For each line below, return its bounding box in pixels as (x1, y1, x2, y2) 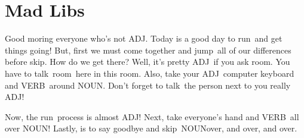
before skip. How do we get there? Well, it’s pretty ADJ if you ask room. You (5, 55, 290, 68)
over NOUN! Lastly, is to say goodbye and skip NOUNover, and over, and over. (5, 122, 297, 134)
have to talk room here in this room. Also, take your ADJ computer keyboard (5, 67, 294, 79)
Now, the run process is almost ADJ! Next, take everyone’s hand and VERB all (5, 110, 299, 123)
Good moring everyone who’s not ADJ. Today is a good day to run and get (5, 32, 282, 45)
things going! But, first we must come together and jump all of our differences (5, 43, 291, 56)
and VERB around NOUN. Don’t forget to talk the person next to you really (5, 79, 291, 91)
